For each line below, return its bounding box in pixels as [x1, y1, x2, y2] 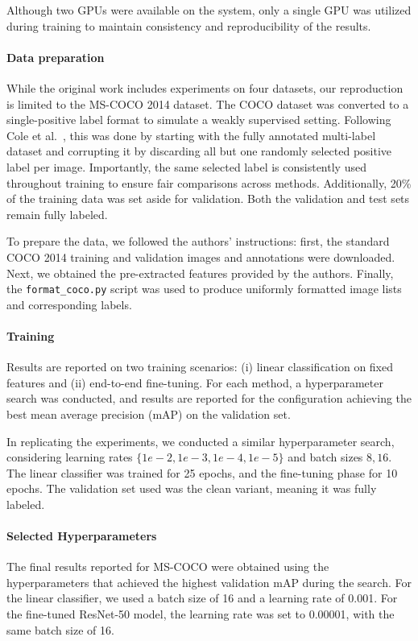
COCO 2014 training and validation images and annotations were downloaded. [6, 248, 395, 265]
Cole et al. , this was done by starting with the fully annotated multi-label [6, 126, 376, 143]
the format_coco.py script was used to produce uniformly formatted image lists [6, 280, 402, 297]
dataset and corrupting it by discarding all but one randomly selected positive [6, 143, 392, 159]
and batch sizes [288, 449, 363, 465]
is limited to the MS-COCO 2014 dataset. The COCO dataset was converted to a [6, 95, 409, 112]
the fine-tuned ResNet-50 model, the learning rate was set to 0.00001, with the [6, 606, 395, 622]
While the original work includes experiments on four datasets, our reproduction [6, 79, 404, 96]
